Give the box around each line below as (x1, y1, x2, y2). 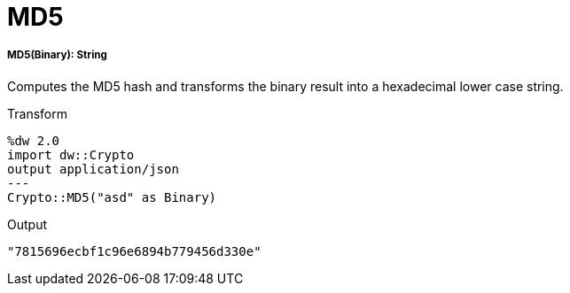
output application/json (7, 161, 179, 176)
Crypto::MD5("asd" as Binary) (7, 189, 217, 204)
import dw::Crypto (7, 147, 135, 162)
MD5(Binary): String (7, 49, 107, 62)
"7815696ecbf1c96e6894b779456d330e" (7, 243, 262, 258)
